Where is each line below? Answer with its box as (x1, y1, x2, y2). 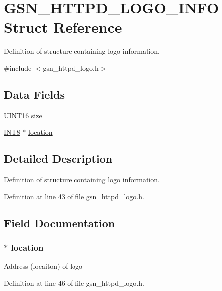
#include (4, 62, 32, 73)
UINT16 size (4, 110, 42, 120)
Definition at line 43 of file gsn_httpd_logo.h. (4, 191, 144, 201)
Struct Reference (4, 17, 122, 37)
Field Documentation (4, 215, 115, 230)
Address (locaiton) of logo (4, 261, 83, 271)
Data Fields (4, 86, 65, 102)
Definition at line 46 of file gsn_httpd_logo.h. (4, 277, 144, 288)
